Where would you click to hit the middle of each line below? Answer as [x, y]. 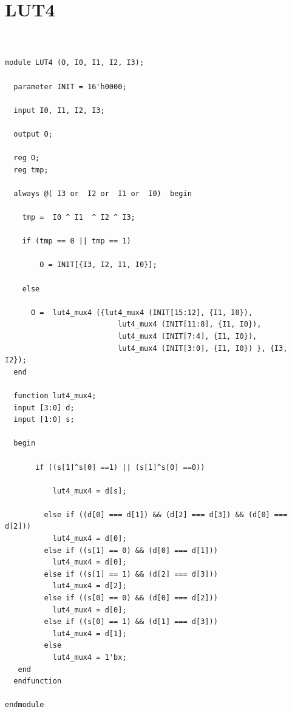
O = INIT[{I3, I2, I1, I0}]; [98, 265]
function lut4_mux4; [55, 395]
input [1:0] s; [44, 420]
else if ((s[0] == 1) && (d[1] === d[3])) [131, 622]
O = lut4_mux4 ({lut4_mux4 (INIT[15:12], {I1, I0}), [142, 312]
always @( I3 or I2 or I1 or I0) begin [103, 193]
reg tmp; [31, 170]
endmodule [25, 705]
